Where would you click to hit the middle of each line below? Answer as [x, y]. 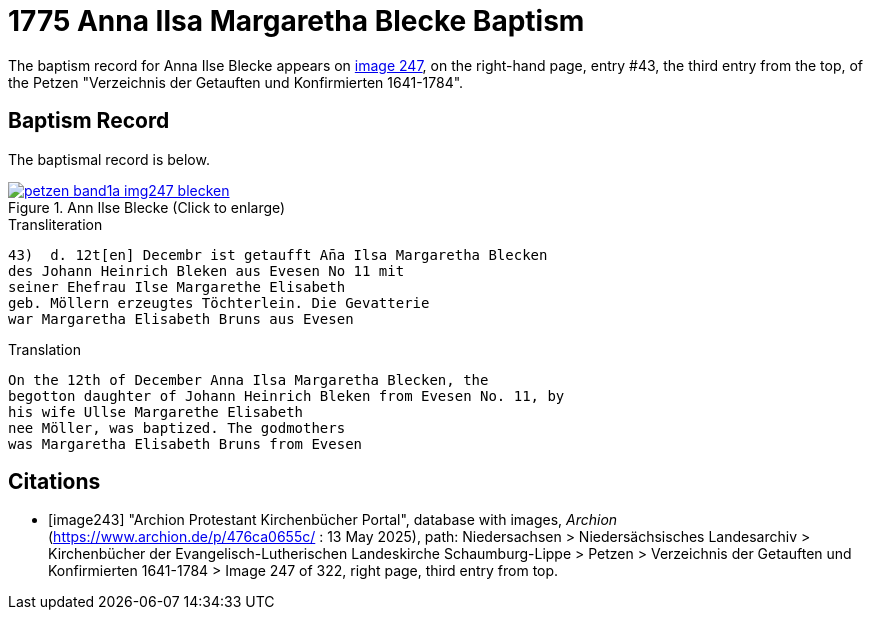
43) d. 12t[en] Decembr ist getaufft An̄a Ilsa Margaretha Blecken [278, 254]
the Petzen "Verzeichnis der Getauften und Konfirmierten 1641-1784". [236, 82]
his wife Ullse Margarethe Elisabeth [156, 411]
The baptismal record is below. [109, 159]
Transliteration [55, 224]
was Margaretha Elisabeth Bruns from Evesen [185, 443]
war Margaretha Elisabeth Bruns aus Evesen [181, 318]
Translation [44, 349]
